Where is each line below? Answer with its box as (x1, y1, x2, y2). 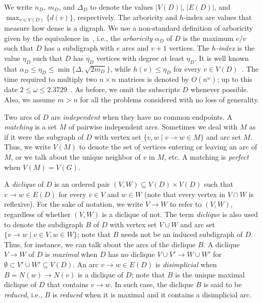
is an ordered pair (54, 179, 110, 189)
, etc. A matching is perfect (164, 151, 249, 162)
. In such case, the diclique (110, 279, 194, 290)
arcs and (122, 42, 149, 53)
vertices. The (169, 42, 210, 53)
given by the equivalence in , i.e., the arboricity (4, 32, 153, 43)
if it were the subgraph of (4, 131, 84, 142)
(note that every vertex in (144, 188, 226, 199)
